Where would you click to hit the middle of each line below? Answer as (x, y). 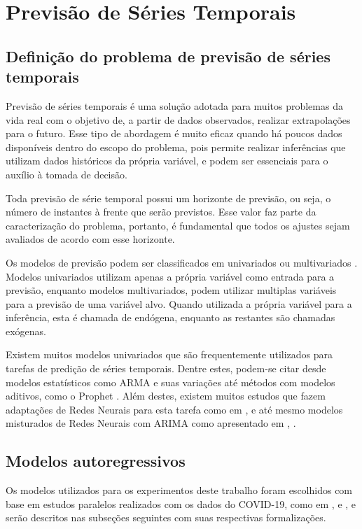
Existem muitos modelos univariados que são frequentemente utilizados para (169, 354)
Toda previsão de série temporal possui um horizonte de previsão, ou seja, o (168, 198)
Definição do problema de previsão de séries (168, 56)
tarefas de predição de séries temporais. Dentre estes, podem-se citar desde (166, 368)
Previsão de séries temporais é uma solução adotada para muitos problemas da (174, 105)
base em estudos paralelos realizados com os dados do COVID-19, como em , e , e (181, 503)
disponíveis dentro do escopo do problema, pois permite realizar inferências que (176, 147)
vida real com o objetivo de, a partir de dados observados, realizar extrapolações (178, 119)
